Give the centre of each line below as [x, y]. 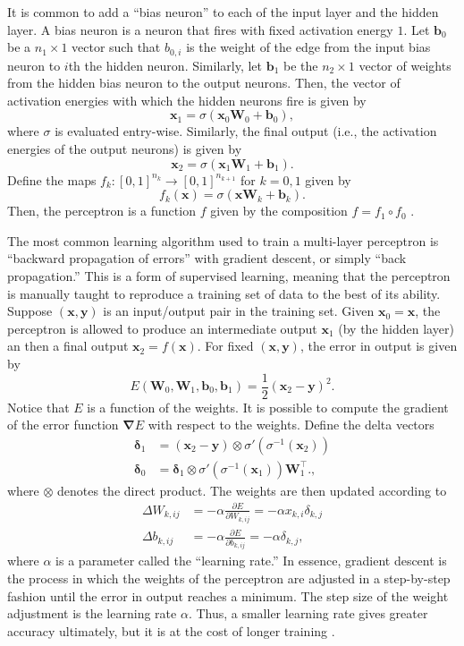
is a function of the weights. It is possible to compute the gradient [268, 407]
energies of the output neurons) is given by [125, 149]
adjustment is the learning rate [92, 613]
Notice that [38, 407]
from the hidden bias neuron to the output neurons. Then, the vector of [204, 83]
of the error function [63, 425]
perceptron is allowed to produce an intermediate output [162, 328]
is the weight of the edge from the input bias [308, 47]
